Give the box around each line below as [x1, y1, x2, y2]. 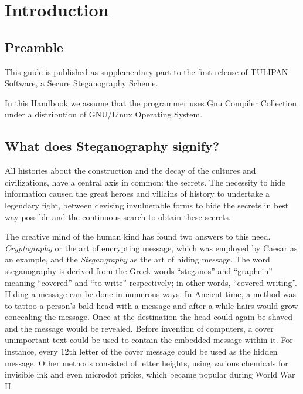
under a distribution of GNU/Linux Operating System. [5, 108, 203, 120]
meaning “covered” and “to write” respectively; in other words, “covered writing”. [5, 276, 297, 288]
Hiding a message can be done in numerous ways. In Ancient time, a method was [5, 288, 296, 300]
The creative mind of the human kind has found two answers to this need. [5, 230, 271, 243]
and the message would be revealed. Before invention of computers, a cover [5, 322, 274, 334]
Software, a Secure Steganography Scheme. [5, 77, 158, 89]
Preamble [5, 38, 63, 56]
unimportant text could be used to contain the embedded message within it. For [5, 334, 293, 346]
